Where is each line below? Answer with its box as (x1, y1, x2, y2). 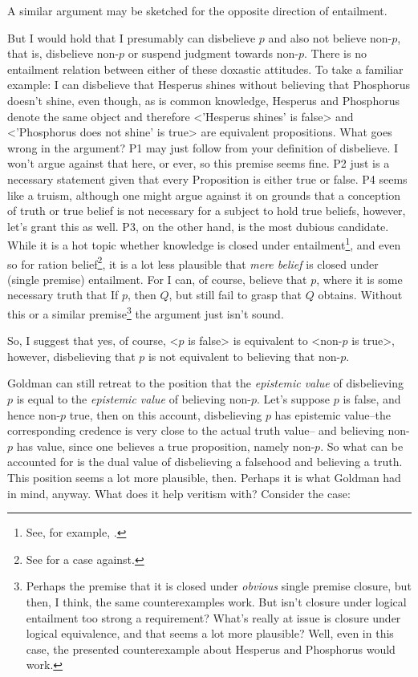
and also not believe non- (268, 29, 392, 46)
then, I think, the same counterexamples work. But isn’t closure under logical (26, 593, 407, 610)
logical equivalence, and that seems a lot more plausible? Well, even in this (26, 625, 394, 642)
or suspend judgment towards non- (128, 45, 298, 62)
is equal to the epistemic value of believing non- (16, 391, 251, 407)
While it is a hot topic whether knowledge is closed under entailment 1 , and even (7, 234, 401, 253)
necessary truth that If (7, 286, 119, 303)
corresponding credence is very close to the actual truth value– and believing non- (7, 422, 410, 439)
